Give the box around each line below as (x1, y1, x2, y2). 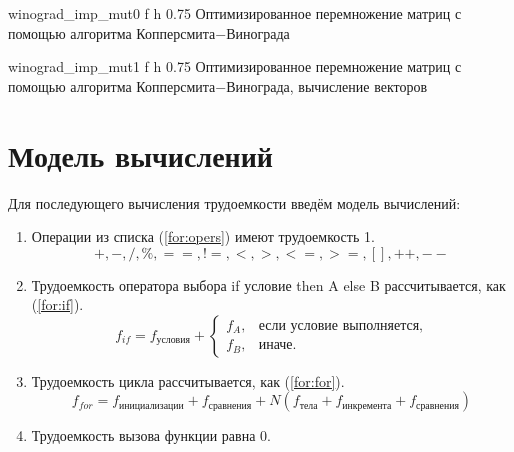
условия (156, 335, 190, 346)
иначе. (258, 338, 297, 353)
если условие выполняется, (258, 318, 423, 333)
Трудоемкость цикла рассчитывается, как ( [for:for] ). (31, 370, 345, 391)
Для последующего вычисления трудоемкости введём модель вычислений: (8, 192, 461, 213)
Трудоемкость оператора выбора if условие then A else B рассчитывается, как (31, 274, 506, 295)
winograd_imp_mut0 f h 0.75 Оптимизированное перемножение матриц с (8, 3, 462, 23)
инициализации (119, 400, 184, 411)
